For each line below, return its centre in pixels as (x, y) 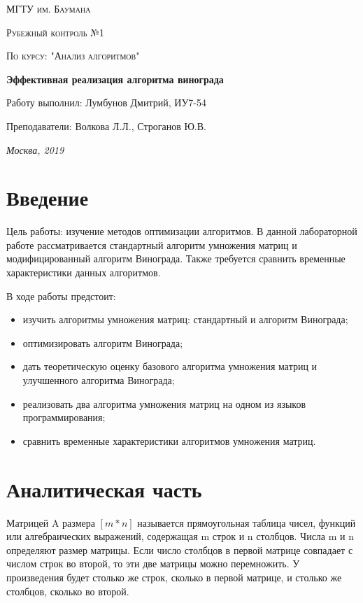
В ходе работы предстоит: (61, 296)
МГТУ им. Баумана (49, 8)
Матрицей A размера (51, 522)
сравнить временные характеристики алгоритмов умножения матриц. (169, 440)
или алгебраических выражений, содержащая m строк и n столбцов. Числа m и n (180, 536)
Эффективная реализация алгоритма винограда (115, 79)
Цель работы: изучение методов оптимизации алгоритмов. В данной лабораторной (182, 231)
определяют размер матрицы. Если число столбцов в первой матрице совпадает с (180, 549)
